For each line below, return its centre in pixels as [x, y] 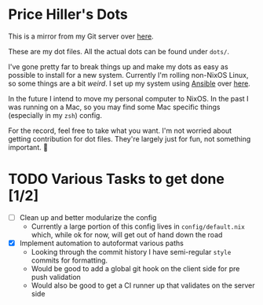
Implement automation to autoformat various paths [102, 243]
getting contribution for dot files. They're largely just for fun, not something [130, 138]
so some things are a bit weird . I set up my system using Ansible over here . [130, 83]
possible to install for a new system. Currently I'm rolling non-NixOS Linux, [128, 75]
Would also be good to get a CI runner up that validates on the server [143, 285]
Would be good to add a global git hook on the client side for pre [135, 268]
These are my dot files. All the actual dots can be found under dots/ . [119, 51]
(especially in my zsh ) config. [55, 115]
